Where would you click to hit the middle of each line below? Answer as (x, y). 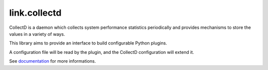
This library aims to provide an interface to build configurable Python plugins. (88, 43)
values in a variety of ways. (37, 34)
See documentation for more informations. (53, 61)
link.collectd (35, 13)
